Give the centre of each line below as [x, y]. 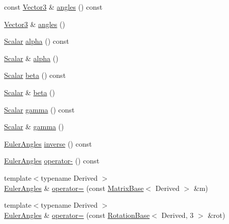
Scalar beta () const [35, 75]
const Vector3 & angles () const [53, 7]
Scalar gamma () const [39, 109]
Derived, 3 [178, 215]
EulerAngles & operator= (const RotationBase [77, 215]
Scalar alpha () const [37, 41]
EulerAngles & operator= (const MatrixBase [74, 188]
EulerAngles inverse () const [48, 143]
